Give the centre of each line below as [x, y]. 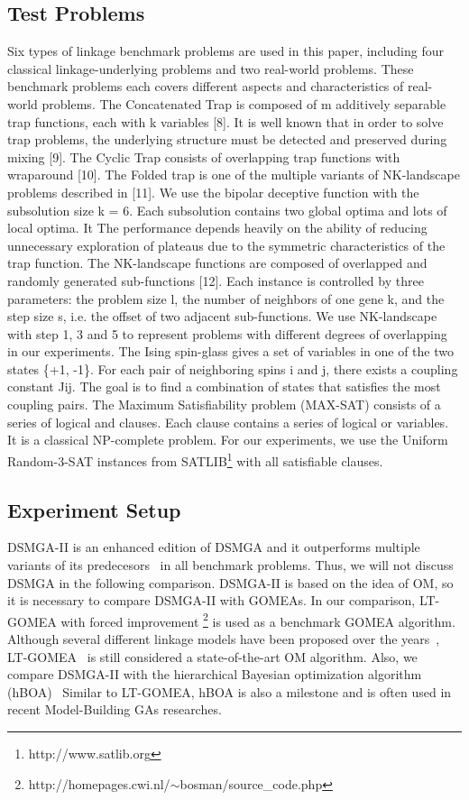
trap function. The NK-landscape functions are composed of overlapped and [217, 263]
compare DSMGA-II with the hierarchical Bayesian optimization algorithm [215, 674]
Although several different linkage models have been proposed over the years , [224, 638]
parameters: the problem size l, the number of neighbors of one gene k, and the [226, 298]
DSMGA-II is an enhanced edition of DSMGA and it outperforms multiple [214, 547]
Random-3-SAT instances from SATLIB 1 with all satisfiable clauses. [195, 459]
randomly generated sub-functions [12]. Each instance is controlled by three [216, 280]
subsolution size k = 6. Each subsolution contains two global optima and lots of [227, 210]
